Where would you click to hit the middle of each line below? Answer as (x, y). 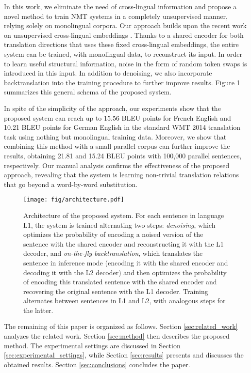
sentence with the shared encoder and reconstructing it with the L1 (124, 243)
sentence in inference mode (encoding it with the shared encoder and (126, 262)
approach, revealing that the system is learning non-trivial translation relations (122, 175)
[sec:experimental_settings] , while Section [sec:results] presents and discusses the (124, 355)
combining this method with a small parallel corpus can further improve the (117, 146)
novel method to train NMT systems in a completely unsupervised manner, (116, 16)
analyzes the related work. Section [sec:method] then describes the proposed (117, 336)
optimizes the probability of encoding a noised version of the (113, 234)
